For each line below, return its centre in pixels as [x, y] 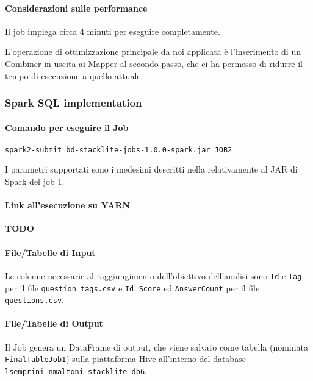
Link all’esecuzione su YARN [68, 205]
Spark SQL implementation [74, 103]
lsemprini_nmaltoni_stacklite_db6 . [76, 370]
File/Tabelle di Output [54, 323]
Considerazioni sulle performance [76, 8]
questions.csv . [34, 300]
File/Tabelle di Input [50, 252]
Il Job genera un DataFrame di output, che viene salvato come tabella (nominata [156, 347]
